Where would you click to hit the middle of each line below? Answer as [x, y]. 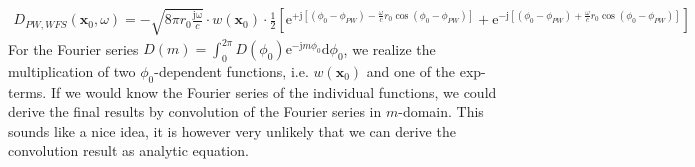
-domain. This [441, 111]
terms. [27, 91]
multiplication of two [72, 70]
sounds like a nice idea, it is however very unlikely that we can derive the [232, 130]
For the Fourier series [73, 48]
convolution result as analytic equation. [128, 150]
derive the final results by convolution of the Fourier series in [195, 111]
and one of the [411, 70]
